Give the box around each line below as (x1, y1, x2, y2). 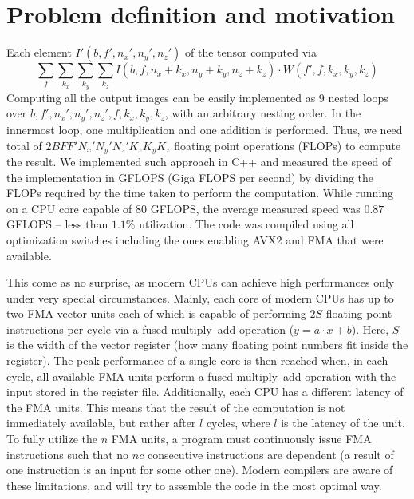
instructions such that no (6, 446, 129, 462)
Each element (6, 44, 72, 61)
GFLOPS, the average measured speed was (150, 200, 361, 216)
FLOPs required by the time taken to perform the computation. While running (6, 184, 394, 201)
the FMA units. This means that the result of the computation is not (6, 398, 345, 415)
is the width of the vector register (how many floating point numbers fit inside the (6, 336, 408, 353)
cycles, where (206, 414, 270, 431)
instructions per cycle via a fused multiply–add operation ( (6, 320, 294, 337)
